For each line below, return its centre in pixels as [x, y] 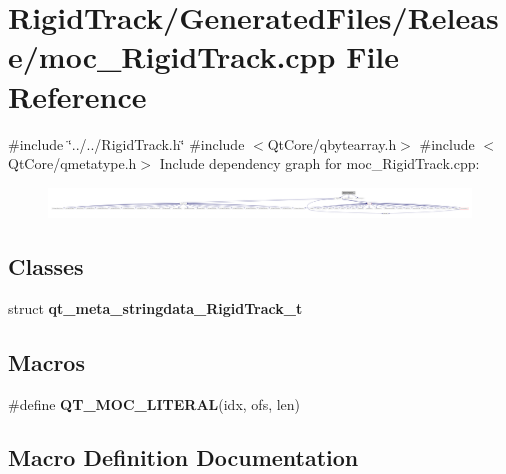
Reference [77, 95]
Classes [46, 265]
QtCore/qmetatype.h [72, 163]
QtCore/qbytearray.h [332, 143]
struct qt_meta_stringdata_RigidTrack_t [155, 307]
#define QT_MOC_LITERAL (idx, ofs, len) [154, 403]
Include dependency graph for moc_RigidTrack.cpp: [319, 163]
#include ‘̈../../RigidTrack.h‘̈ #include [126, 143]
